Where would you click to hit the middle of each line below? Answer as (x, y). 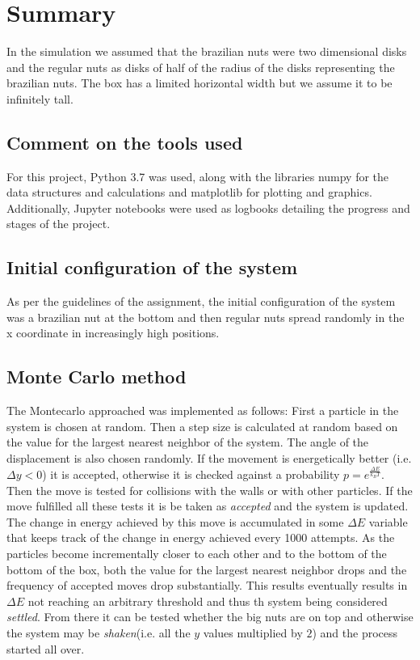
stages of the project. (59, 224)
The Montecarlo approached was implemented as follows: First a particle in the (203, 410)
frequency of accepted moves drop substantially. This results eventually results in (207, 585)
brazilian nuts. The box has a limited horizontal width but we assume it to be (199, 83)
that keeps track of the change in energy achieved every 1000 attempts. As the (201, 537)
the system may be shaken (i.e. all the (99, 633)
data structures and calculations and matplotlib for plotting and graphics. (189, 192)
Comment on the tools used (125, 142)
